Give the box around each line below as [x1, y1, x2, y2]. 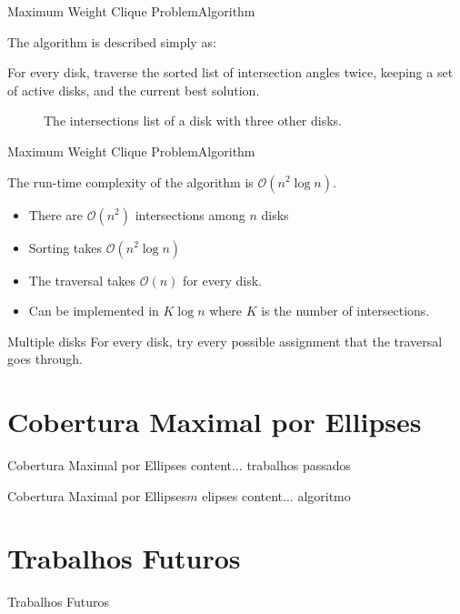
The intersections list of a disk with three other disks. [44, 111, 343, 130]
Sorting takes [28, 237, 103, 257]
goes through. [7, 349, 83, 368]
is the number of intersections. [261, 301, 430, 320]
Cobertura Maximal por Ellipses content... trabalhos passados [7, 456, 352, 475]
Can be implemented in [28, 301, 159, 320]
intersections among [135, 205, 245, 224]
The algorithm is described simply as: [7, 32, 216, 51]
